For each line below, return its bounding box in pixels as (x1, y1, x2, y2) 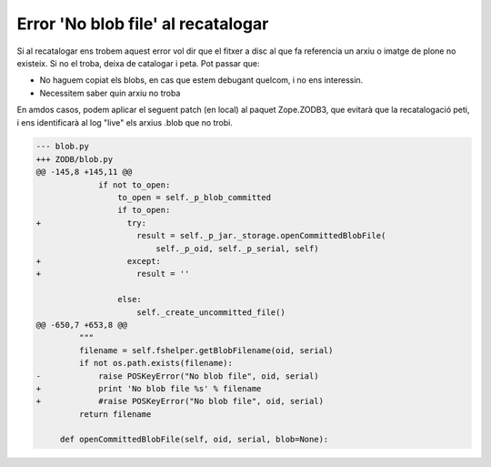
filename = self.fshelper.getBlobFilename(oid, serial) (78, 345, 334, 355)
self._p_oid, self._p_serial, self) (155, 243, 319, 254)
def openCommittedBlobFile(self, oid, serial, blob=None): (59, 434, 329, 445)
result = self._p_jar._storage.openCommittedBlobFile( (136, 230, 386, 241)
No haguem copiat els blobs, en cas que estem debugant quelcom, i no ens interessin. (39, 75, 364, 86)
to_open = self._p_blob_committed (116, 192, 272, 203)
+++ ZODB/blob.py (35, 154, 114, 164)
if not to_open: (98, 179, 171, 190)
